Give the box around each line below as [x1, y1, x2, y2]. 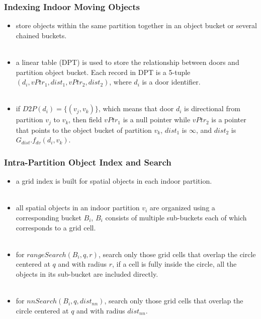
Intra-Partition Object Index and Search [4, 155, 171, 168]
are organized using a [149, 202, 215, 213]
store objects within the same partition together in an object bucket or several [16, 20, 257, 31]
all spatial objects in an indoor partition [16, 202, 140, 213]
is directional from [184, 103, 240, 114]
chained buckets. [16, 30, 67, 40]
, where [109, 76, 132, 87]
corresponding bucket [16, 212, 81, 223]
